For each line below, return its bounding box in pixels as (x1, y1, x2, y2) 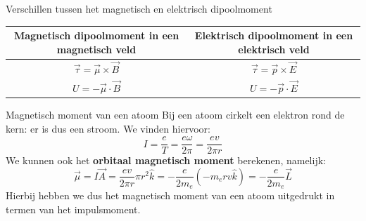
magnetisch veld (56, 41, 137, 56)
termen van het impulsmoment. (6, 201, 141, 216)
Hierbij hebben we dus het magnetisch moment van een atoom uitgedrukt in (6, 188, 335, 203)
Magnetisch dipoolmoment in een (13, 28, 179, 43)
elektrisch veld (238, 41, 310, 56)
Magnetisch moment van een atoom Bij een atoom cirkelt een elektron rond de (6, 107, 345, 121)
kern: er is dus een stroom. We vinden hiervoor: (6, 121, 210, 135)
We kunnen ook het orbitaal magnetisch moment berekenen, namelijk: (6, 153, 326, 168)
